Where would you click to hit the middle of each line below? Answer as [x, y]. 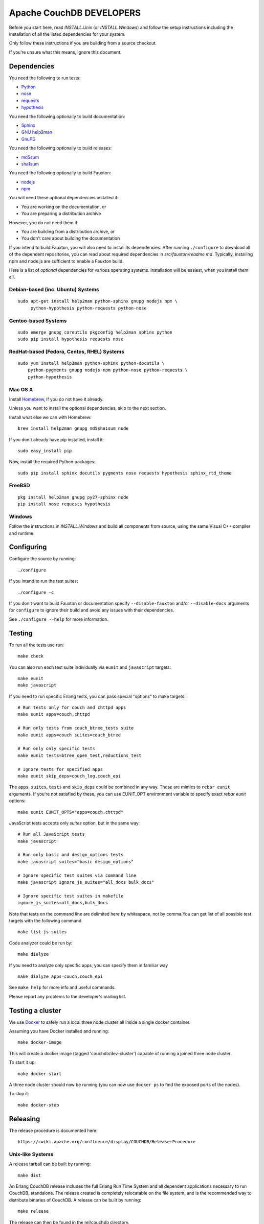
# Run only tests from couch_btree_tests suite [76, 728]
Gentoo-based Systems [38, 321]
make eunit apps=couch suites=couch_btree [69, 735]
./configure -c [36, 592]
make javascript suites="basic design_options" [76, 861]
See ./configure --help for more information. [59, 619]
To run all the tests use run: [36, 645]
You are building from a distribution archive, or [68, 232]
